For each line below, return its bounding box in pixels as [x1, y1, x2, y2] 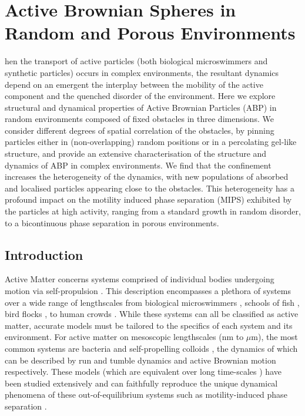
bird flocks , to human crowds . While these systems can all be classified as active [5, 308, 299, 320]
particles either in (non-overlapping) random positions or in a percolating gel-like [5, 136, 297, 148]
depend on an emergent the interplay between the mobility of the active [5, 78, 263, 90]
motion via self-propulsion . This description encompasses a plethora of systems [5, 285, 291, 297]
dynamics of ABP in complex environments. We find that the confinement [5, 159, 272, 171]
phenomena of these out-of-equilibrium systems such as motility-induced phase [5, 388, 287, 401]
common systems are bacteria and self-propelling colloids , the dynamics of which [5, 342, 298, 354]
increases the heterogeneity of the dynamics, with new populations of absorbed [5, 170, 289, 183]
